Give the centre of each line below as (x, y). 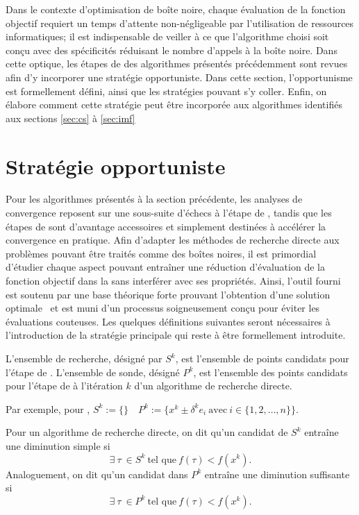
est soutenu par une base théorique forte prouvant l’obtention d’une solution (168, 294)
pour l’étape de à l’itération (64, 386)
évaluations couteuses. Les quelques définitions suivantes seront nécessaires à (168, 321)
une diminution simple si (58, 445)
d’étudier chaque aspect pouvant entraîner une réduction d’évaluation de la (165, 267)
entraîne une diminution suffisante (277, 474)
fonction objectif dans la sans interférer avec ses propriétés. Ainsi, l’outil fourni (173, 281)
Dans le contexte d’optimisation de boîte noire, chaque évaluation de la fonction (176, 9)
